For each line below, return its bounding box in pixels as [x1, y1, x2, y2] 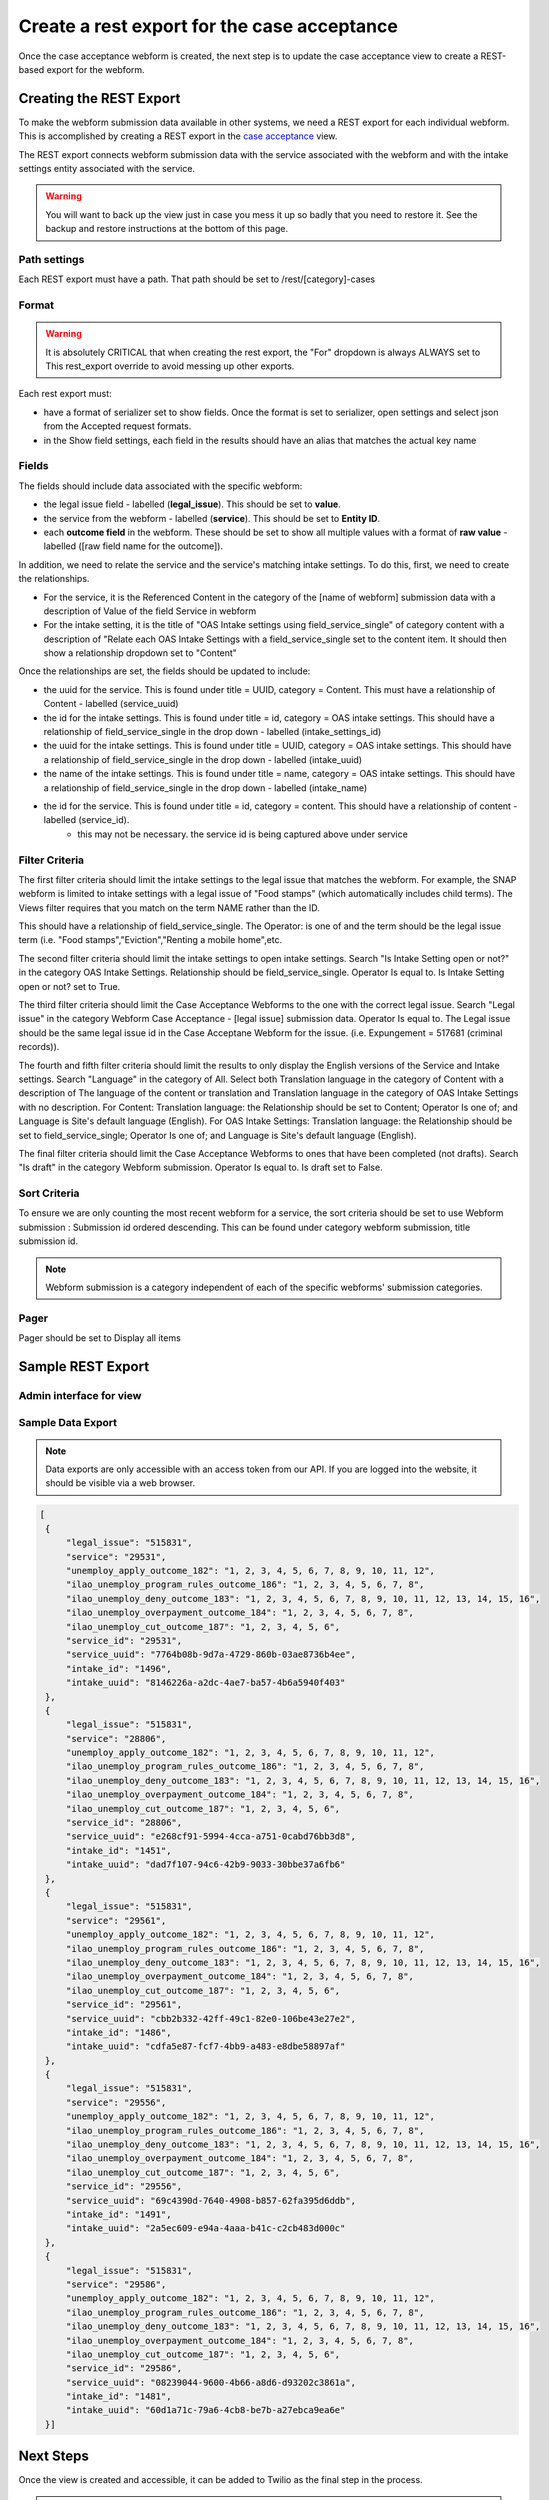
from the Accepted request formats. [43, 420, 192, 432]
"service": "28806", [65, 1733, 167, 1744]
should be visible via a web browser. [45, 1477, 195, 1489]
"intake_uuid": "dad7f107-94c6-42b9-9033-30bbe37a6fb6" [65, 1859, 346, 1870]
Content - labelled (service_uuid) [43, 698, 179, 710]
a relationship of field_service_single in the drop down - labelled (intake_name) [43, 781, 368, 794]
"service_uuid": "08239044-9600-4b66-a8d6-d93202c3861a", [65, 2376, 357, 2388]
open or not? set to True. [18, 980, 121, 992]
